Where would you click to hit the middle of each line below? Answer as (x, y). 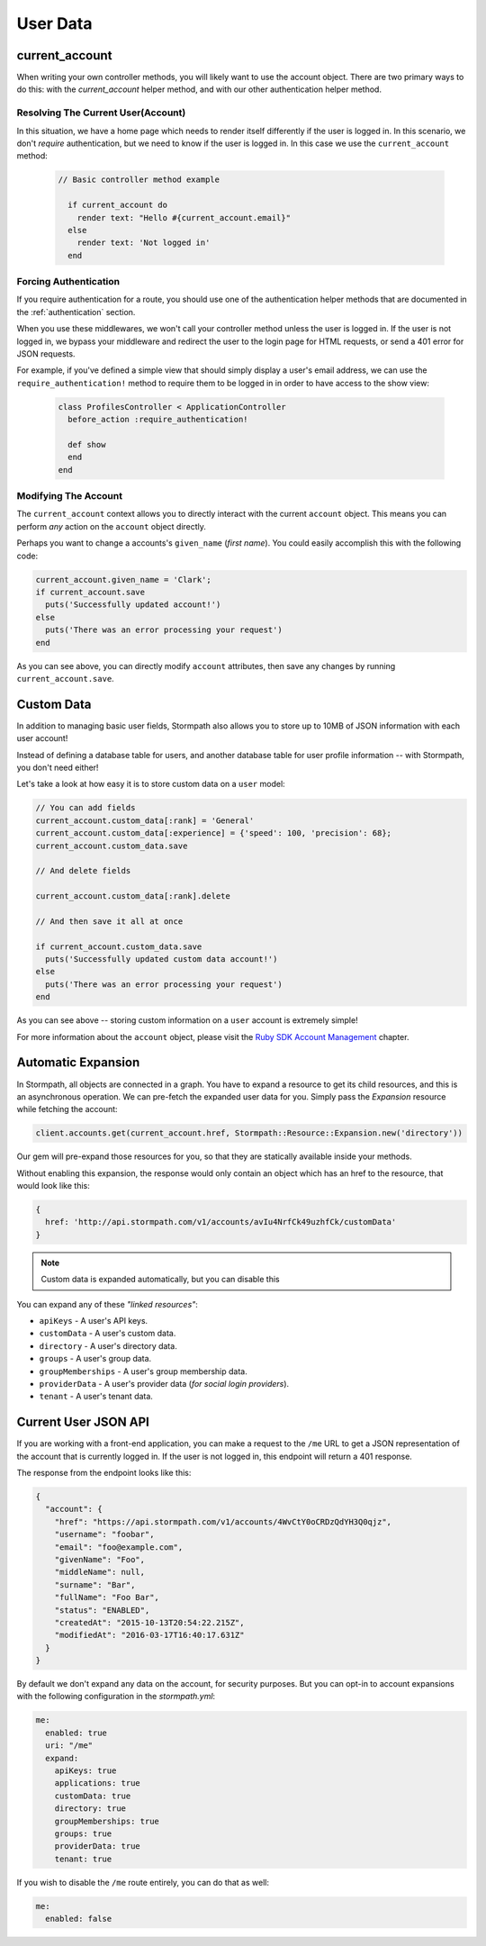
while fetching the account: (67, 1109)
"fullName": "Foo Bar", (107, 1598)
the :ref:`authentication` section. (76, 312)
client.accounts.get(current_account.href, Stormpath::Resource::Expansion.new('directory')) (249, 1133)
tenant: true (83, 1859)
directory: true (90, 1809)
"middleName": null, (100, 1572)
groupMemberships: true (107, 1821)
